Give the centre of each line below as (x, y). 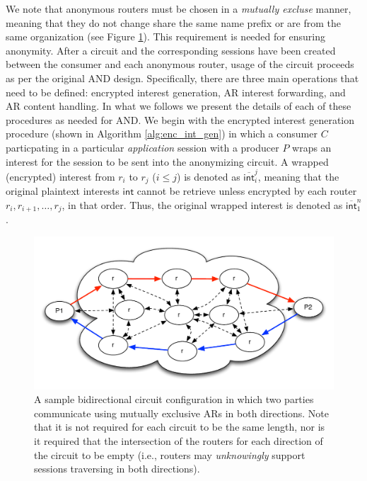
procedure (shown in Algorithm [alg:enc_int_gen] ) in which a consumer (162, 134)
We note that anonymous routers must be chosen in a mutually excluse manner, (179, 9)
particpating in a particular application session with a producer (142, 147)
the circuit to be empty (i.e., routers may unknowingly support (170, 454)
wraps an (312, 147)
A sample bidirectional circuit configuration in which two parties (174, 399)
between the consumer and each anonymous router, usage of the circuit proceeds (180, 64)
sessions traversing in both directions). (117, 469)
